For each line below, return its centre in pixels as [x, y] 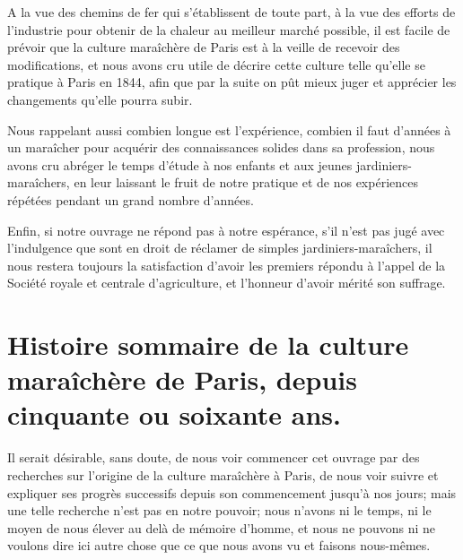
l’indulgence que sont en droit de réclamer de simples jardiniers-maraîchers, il [220, 248]
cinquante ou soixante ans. [174, 414]
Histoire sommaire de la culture [208, 345]
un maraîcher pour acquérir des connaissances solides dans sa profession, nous [221, 147]
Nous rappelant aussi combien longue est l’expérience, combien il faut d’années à [229, 129]
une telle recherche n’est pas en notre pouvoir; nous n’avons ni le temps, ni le [219, 510]
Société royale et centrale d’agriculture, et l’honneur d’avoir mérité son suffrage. [227, 283]
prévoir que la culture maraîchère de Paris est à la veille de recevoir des [204, 47]
